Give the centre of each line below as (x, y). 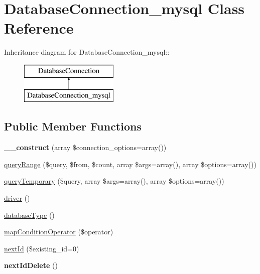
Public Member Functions (73, 126)
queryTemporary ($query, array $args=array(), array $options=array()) (114, 181)
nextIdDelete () (31, 265)
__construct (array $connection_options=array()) (85, 147)
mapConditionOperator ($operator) (59, 232)
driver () (17, 198)
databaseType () (29, 215)
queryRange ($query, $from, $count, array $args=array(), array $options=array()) (130, 164)
